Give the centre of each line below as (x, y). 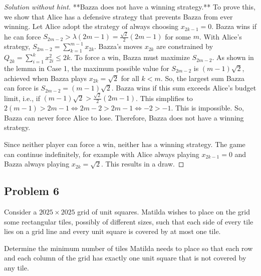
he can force (23, 36)
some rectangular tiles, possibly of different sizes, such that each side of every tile (129, 221)
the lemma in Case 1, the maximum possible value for (87, 68)
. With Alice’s (221, 36)
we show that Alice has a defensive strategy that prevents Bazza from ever (118, 16)
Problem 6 (32, 191)
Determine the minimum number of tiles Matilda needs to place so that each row (128, 248)
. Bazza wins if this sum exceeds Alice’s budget (184, 88)
